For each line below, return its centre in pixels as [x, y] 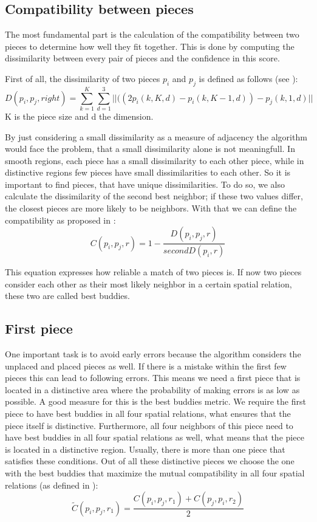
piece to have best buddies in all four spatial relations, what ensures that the [148, 414]
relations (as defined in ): [52, 485]
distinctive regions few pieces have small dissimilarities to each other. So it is [148, 172]
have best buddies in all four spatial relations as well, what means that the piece [155, 437]
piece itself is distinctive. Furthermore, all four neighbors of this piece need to [149, 425]
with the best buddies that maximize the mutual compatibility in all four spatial [155, 473]
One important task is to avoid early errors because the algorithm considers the [153, 354]
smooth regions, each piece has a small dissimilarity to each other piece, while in [155, 160]
